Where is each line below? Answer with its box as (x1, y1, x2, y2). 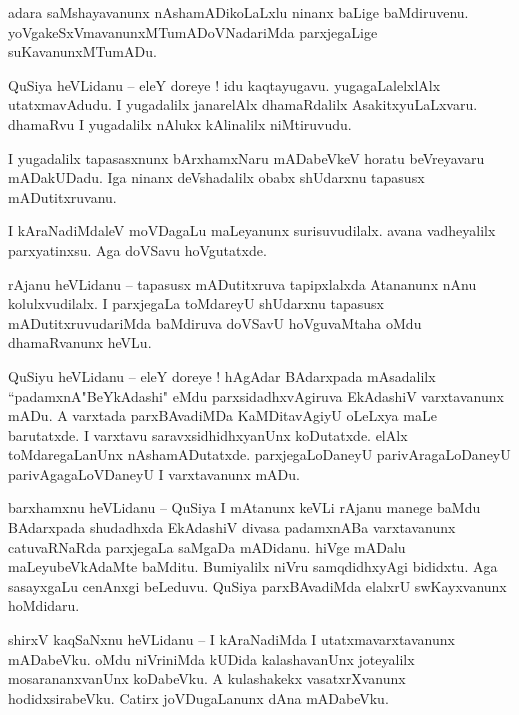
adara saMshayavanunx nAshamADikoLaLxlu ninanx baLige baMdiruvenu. (8, 2, 469, 22)
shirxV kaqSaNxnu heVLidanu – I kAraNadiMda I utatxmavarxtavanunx (8, 629, 455, 650)
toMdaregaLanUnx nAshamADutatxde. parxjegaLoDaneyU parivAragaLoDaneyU (8, 444, 511, 465)
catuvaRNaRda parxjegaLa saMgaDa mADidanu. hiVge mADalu (8, 536, 406, 557)
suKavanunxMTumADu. (8, 41, 157, 62)
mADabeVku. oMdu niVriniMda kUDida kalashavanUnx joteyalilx (8, 648, 415, 669)
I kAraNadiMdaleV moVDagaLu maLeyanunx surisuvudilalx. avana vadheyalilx (8, 220, 496, 241)
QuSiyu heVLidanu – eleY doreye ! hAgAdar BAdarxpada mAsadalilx (8, 365, 436, 386)
